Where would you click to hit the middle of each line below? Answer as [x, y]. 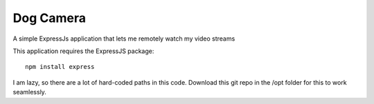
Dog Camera [50, 18]
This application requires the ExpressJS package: [83, 51]
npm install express [60, 67]
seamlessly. [29, 92]
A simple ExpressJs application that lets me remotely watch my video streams [124, 39]
